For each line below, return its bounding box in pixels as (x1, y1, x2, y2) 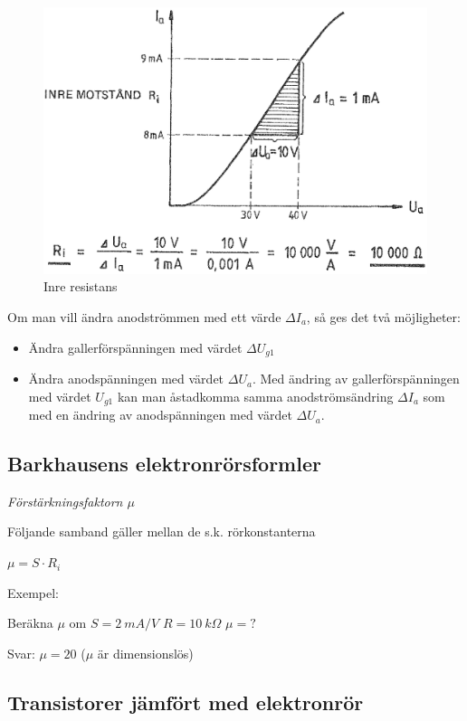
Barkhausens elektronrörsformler (7, 450, 321, 478)
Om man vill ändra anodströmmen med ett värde (7, 308, 281, 326)
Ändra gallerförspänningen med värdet (28, 337, 243, 356)
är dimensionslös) (97, 643, 194, 662)
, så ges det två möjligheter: (306, 308, 461, 326)
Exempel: (7, 583, 59, 602)
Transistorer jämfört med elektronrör (7, 688, 364, 716)
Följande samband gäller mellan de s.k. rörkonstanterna (7, 522, 316, 541)
